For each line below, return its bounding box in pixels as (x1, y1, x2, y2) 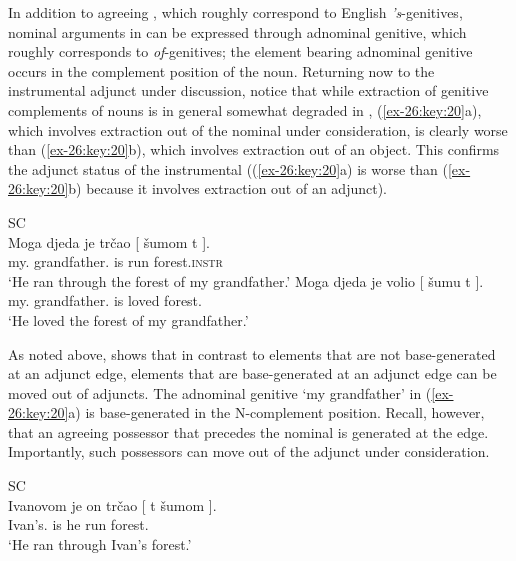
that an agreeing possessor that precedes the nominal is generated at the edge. (8, 421, 489, 442)
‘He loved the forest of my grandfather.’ (8, 309, 249, 330)
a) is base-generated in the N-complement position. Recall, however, (68, 402, 485, 423)
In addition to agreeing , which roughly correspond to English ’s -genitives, (8, 2, 463, 22)
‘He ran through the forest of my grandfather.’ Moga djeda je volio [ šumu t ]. (8, 270, 484, 291)
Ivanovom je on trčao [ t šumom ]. (8, 494, 217, 515)
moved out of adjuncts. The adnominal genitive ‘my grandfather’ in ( (8, 382, 432, 403)
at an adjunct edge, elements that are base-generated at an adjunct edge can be (8, 363, 497, 384)
